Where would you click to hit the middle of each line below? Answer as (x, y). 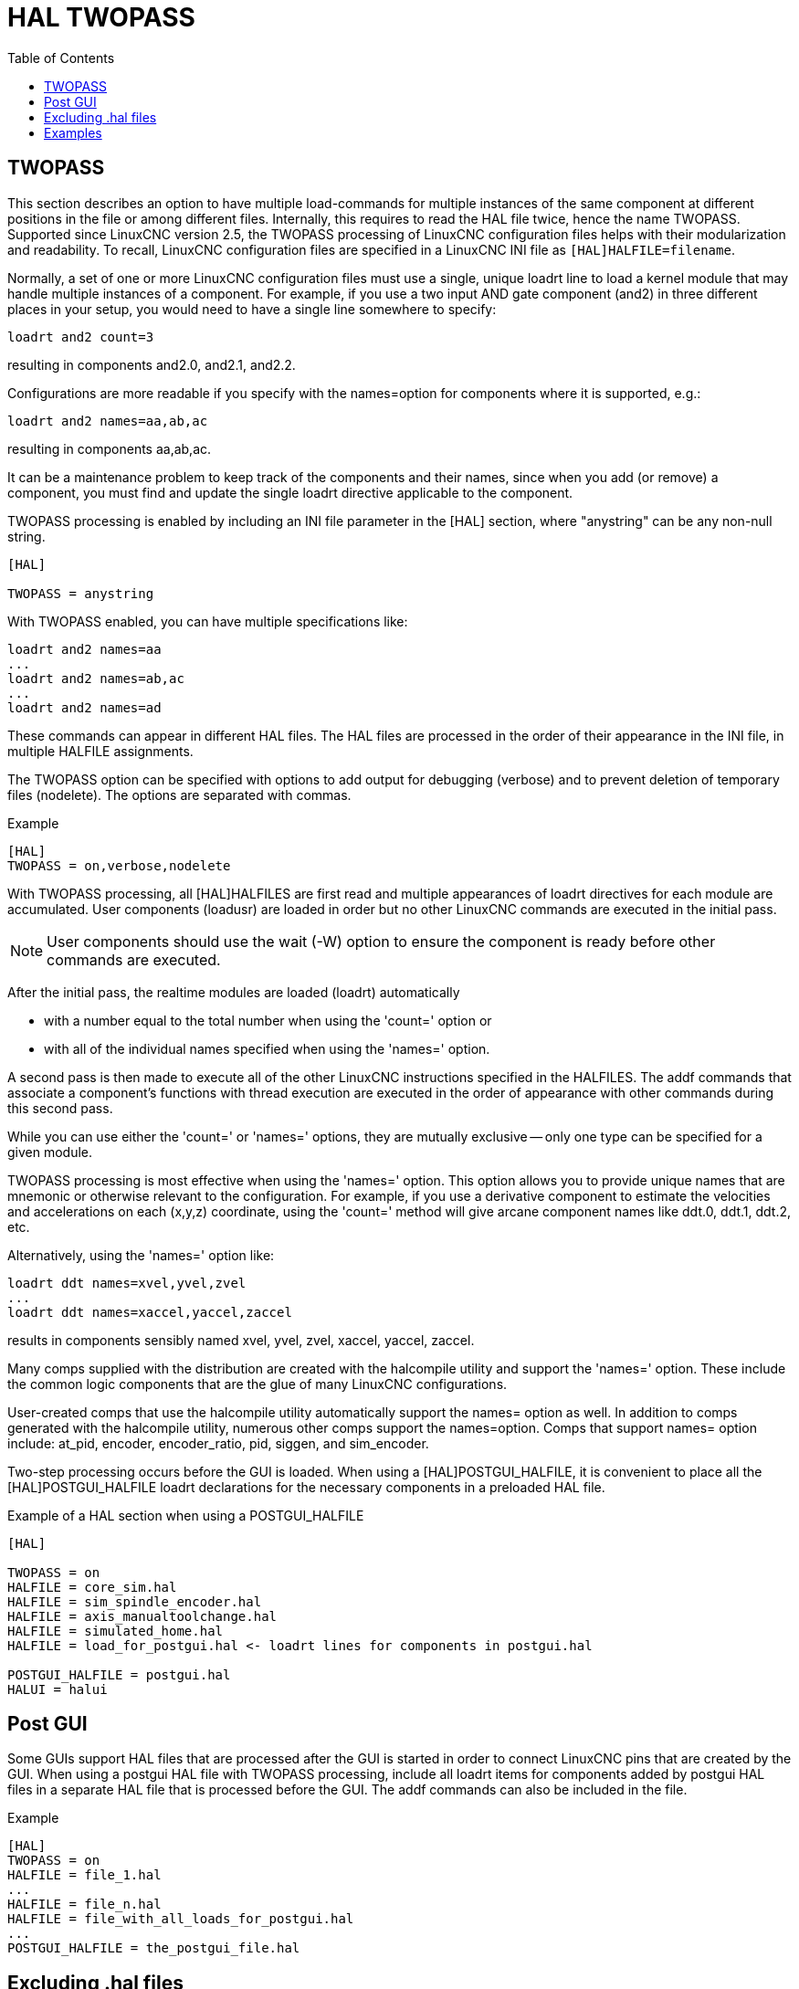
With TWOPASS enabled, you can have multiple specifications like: (208, 621)
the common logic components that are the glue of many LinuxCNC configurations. (258, 1384)
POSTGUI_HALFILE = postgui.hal (119, 1674)
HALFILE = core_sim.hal (92, 1587)
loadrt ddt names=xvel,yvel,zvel (127, 1283)
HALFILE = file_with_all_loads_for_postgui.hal (181, 1919)
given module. (50, 1152)
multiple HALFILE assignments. (100, 751)
